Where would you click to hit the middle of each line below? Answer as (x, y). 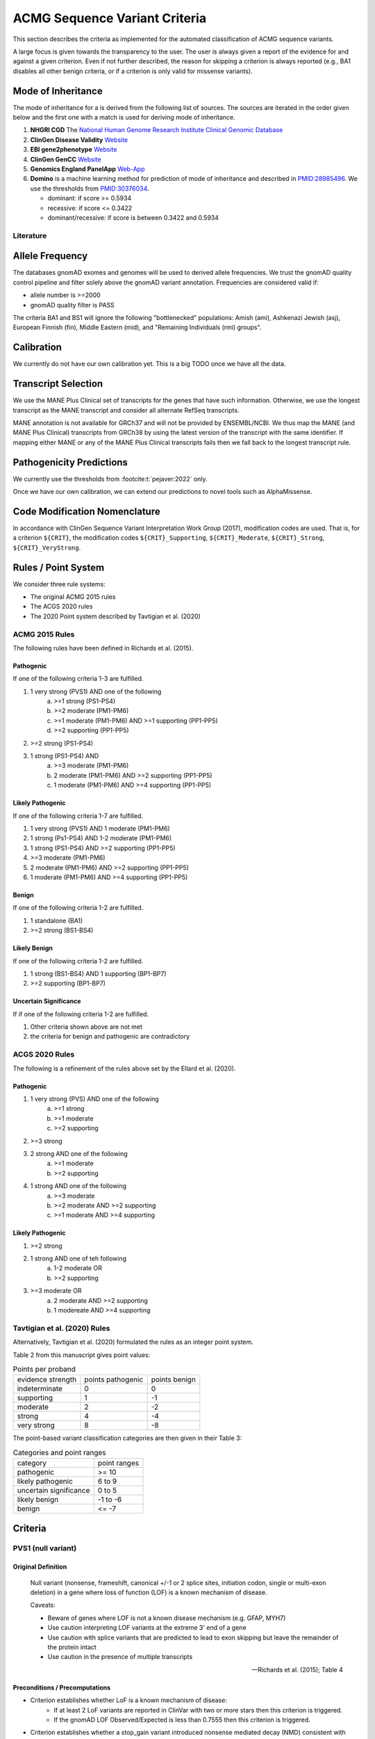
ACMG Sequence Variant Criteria (110, 18)
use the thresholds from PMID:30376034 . (90, 189)
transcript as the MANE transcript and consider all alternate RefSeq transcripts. (126, 410)
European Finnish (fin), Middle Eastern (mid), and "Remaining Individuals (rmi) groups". (137, 328)
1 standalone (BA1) (57, 920)
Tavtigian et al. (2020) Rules (61, 1328)
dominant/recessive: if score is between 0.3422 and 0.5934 (133, 217)
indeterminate (40, 1389)
